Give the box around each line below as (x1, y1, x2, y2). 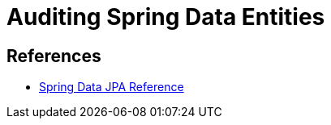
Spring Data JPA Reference (39, 80, 184, 94)
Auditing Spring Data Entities (6, 3, 325, 31)
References (6, 45, 101, 66)
